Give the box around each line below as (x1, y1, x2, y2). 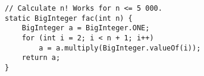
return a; (21, 53, 61, 62)
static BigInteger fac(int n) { (5, 14, 133, 23)
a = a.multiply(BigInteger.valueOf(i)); (39, 43, 201, 52)
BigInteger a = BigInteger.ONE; (21, 24, 150, 33)
